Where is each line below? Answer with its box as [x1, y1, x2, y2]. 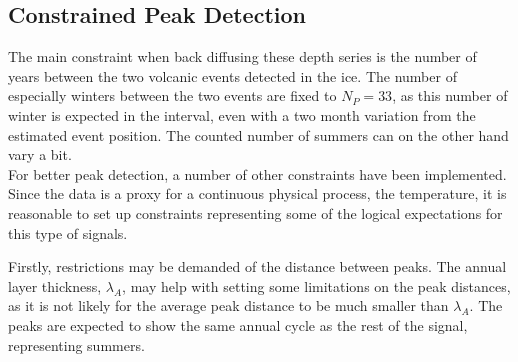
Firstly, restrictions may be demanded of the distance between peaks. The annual [8, 256, 507, 277]
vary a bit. [8, 144, 72, 165]
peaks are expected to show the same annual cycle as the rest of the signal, [8, 314, 468, 335]
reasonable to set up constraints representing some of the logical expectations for [8, 202, 503, 223]
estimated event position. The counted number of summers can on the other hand [8, 124, 509, 145]
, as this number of [392, 85, 508, 106]
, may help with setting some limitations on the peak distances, [122, 275, 511, 296]
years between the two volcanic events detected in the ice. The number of [8, 65, 457, 86]
